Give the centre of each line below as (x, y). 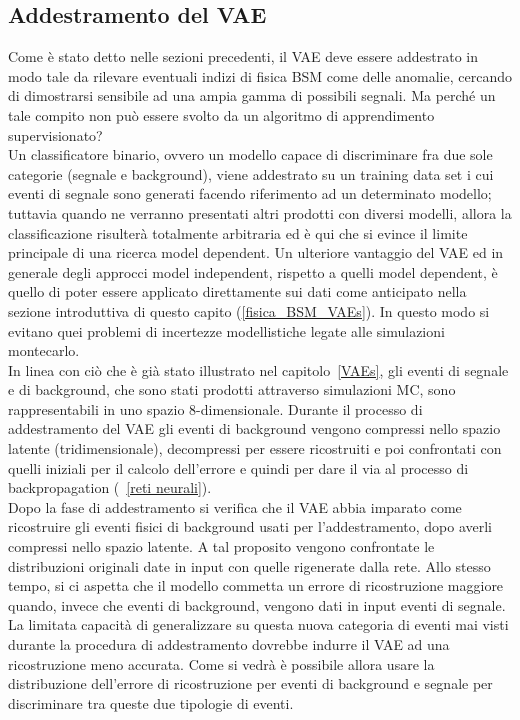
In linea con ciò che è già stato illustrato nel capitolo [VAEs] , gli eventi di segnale (258, 369)
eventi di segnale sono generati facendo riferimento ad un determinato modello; (250, 193)
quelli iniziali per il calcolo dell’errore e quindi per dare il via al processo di (238, 467)
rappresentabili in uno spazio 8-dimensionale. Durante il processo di (215, 408)
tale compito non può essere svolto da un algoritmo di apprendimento (221, 114)
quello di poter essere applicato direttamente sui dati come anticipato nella (237, 291)
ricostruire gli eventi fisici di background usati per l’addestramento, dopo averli (250, 526)
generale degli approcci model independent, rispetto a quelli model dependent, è (253, 271)
